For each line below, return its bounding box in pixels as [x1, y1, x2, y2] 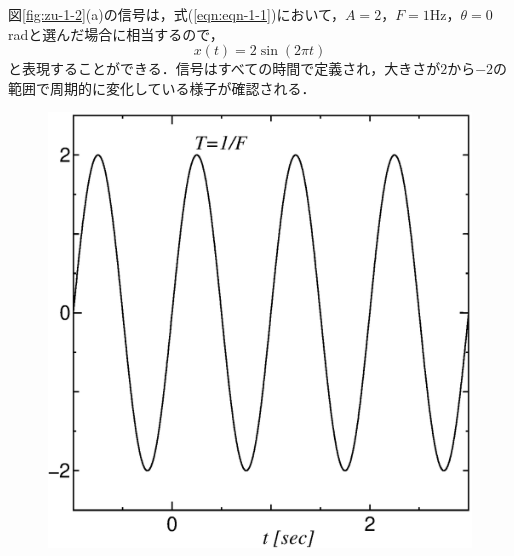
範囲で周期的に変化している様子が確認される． [8, 77, 316, 98]
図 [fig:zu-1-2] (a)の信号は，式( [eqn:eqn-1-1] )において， [8, 4, 345, 24]
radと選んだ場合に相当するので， [8, 23, 224, 44]
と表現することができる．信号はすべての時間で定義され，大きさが [8, 58, 441, 79]
